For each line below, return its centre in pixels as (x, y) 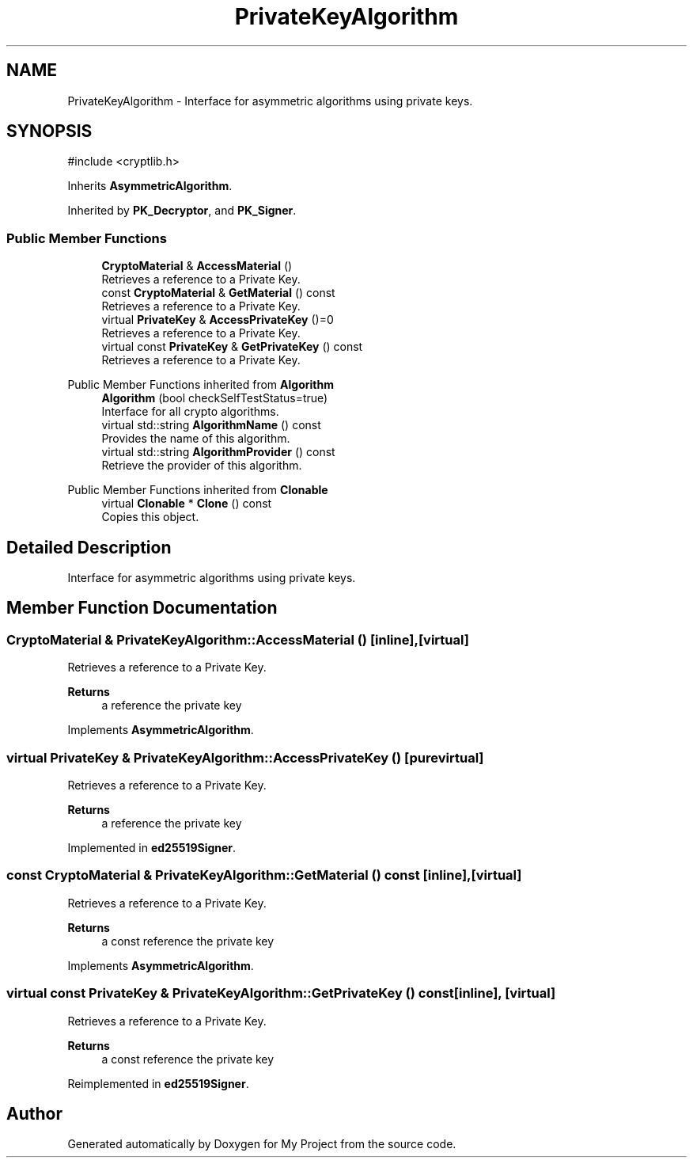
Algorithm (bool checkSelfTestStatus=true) (215, 398)
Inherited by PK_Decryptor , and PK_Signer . (182, 211)
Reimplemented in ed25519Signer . (158, 1083)
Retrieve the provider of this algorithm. (202, 466)
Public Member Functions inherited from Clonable (198, 490)
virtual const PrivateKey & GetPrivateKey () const (232, 347)
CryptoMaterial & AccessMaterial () (197, 266)
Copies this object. (150, 517)
